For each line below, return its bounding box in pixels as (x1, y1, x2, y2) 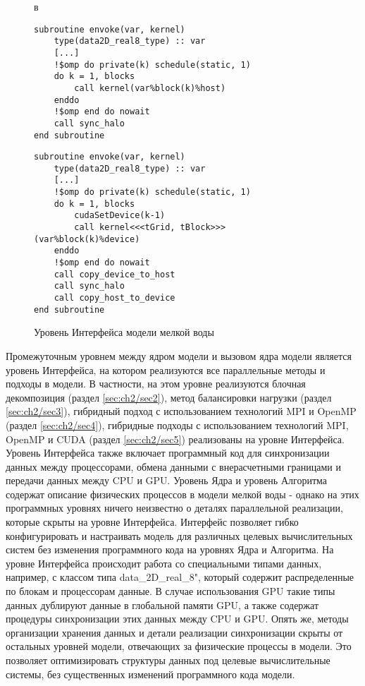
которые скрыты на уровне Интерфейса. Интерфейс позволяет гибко (6, 514, 299, 529)
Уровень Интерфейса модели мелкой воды (34, 325, 214, 339)
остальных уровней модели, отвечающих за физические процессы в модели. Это (6, 639, 352, 654)
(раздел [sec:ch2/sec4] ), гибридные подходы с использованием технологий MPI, (6, 417, 349, 432)
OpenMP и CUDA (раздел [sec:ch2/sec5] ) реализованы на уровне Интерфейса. (6, 431, 345, 446)
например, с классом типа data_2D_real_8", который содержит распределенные (6, 570, 354, 584)
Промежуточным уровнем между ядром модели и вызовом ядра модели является (6, 348, 352, 363)
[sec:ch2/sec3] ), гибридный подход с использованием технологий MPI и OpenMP (6, 404, 357, 419)
